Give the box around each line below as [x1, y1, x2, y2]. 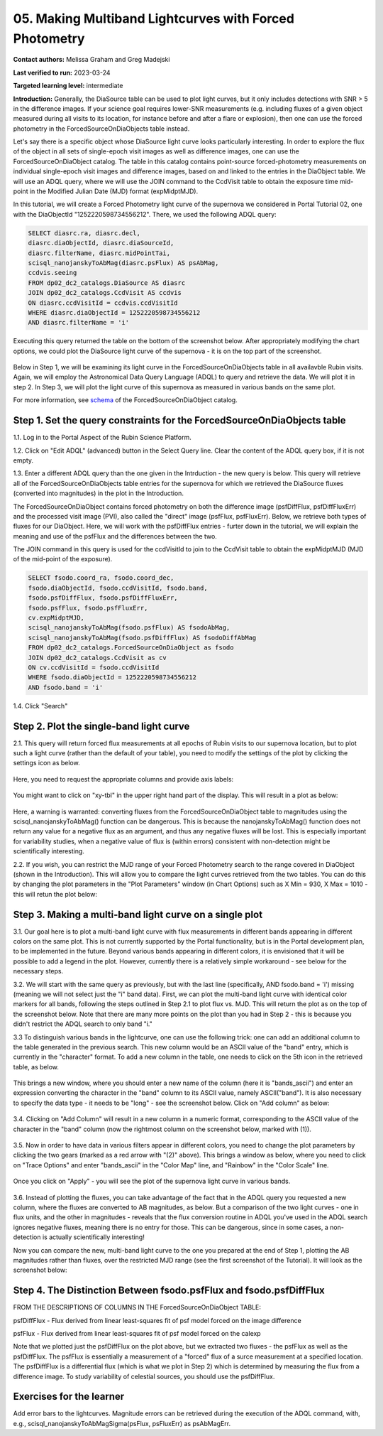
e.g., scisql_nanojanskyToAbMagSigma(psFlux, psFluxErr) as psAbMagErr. [13, 1419, 231, 1427]
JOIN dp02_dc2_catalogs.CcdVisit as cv [28, 654, 167, 662]
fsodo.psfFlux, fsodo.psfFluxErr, [28, 604, 148, 612]
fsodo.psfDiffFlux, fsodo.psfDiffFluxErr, [28, 594, 178, 602]
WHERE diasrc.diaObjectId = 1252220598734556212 [28, 308, 201, 316]
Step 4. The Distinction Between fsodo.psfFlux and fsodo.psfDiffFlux [13, 1285, 326, 1297]
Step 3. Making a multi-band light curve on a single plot [13, 908, 262, 920]
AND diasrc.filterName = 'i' [28, 318, 130, 327]
